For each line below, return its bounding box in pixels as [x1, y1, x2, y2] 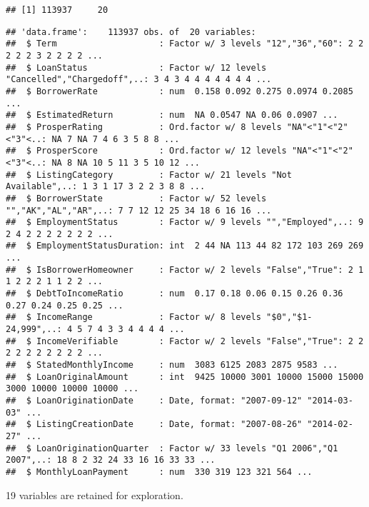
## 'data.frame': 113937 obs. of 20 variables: [6, 26, 256, 37]
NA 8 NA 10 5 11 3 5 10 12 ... [51, 157, 201, 168]
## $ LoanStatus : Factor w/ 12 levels [6, 62, 267, 73]
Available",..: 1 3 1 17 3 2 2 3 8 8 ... [6, 181, 206, 192]
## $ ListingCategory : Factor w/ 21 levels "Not [6, 169, 292, 180]
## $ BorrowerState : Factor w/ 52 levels [6, 193, 267, 204]
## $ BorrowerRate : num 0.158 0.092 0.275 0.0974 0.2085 [6, 86, 353, 96]
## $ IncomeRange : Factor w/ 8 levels [6, 312, 261, 323]
